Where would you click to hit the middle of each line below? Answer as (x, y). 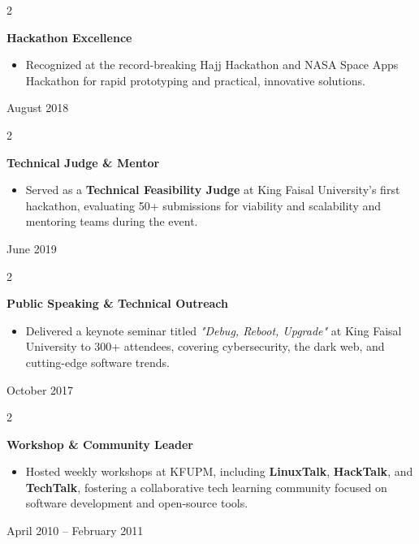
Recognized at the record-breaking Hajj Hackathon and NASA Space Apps (212, 65)
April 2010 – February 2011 (75, 531)
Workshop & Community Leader (100, 444)
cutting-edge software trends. (97, 362)
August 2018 (38, 108)
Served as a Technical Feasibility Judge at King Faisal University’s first (213, 190)
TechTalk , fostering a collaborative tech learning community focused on (206, 487)
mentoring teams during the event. (112, 221)
